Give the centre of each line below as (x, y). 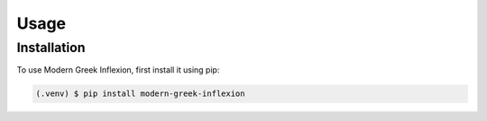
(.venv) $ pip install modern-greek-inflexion (140, 94)
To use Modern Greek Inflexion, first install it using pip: (118, 70)
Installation (51, 48)
